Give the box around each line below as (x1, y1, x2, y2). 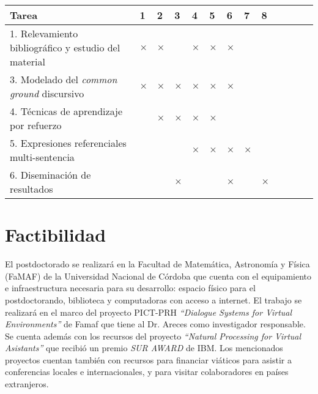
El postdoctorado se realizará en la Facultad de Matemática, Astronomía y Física (5, 258, 310, 270)
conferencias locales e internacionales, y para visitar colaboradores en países (5, 365, 289, 378)
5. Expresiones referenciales (10, 136, 127, 150)
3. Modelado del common (10, 72, 117, 86)
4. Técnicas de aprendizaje (10, 104, 123, 118)
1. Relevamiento (10, 26, 78, 40)
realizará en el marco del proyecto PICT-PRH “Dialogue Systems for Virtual (5, 305, 292, 318)
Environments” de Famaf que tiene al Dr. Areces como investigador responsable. (5, 318, 306, 330)
